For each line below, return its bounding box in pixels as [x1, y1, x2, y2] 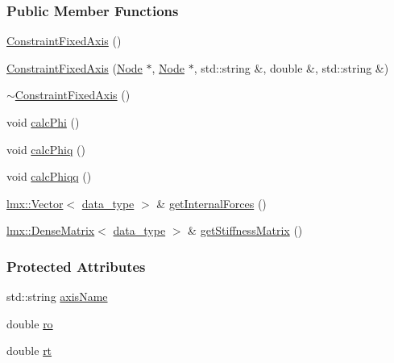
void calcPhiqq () [6, 168, 92, 185]
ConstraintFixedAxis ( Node [6, 59, 143, 76]
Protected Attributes [6, 256, 146, 276]
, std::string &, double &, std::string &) [193, 59, 389, 76]
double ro [6, 315, 53, 332]
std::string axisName [6, 288, 108, 305]
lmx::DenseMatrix [6, 222, 95, 239]
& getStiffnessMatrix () [188, 222, 303, 239]
